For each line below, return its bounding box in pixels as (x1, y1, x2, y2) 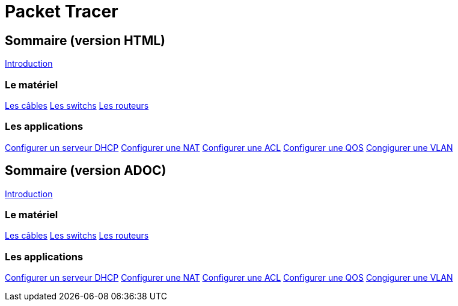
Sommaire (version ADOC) (5, 163, 166, 179)
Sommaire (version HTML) (5, 32, 165, 48)
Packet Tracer (5, 1, 118, 22)
